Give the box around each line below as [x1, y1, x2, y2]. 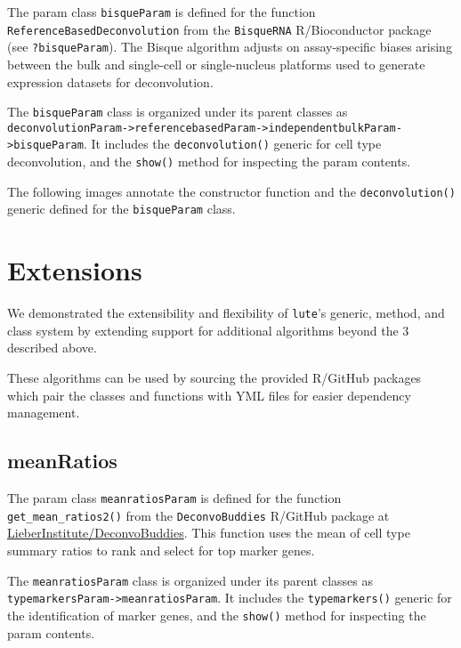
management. [7, 403, 80, 422]
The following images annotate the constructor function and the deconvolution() [7, 182, 456, 200]
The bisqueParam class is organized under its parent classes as [7, 102, 348, 121]
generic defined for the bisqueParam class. [7, 199, 236, 218]
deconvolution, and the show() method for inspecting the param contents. [7, 152, 411, 171]
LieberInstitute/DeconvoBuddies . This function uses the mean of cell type [7, 523, 410, 542]
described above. [7, 338, 97, 357]
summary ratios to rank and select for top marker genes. [7, 540, 315, 559]
